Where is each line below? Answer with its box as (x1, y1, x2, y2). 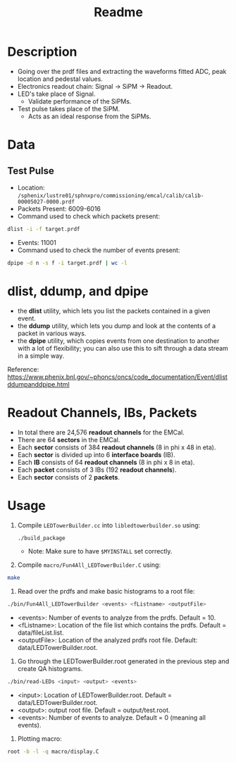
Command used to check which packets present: (17, 212, 161, 220)
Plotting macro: (17, 735, 62, 743)
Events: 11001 (17, 238, 56, 246)
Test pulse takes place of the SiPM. (17, 104, 120, 113)
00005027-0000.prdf (17, 198, 75, 205)
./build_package (17, 535, 66, 542)
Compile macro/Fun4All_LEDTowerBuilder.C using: (17, 561, 161, 569)
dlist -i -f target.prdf (7, 225, 80, 232)
